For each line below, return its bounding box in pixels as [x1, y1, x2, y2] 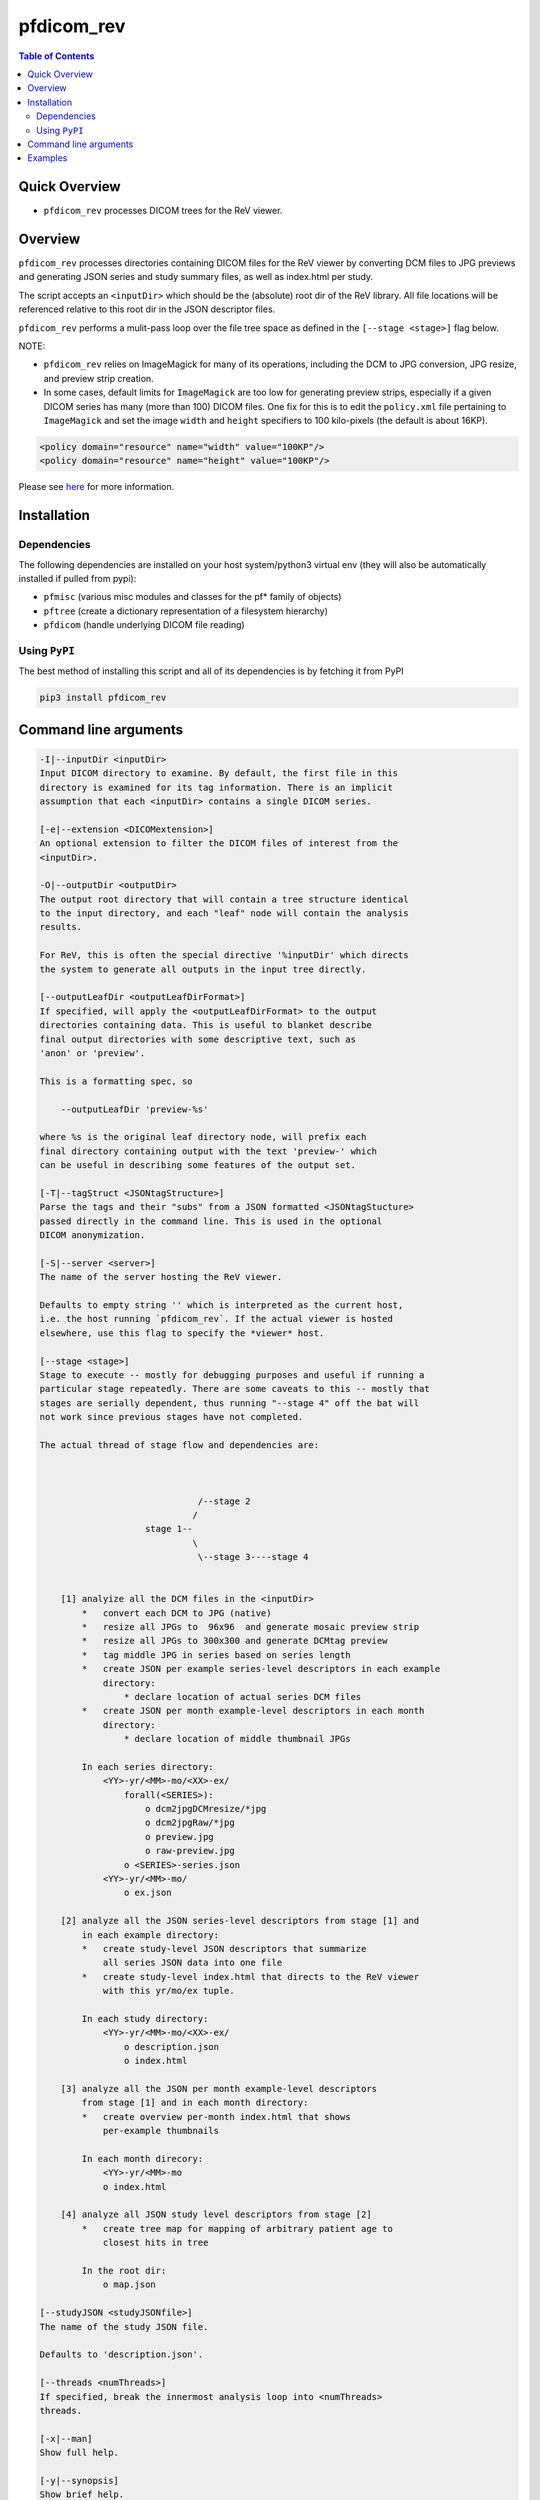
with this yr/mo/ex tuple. [102, 1985, 235, 1997]
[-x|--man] [39, 2433, 93, 2444]
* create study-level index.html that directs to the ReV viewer [81, 1971, 420, 1982]
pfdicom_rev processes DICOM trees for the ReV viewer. [43, 205, 283, 217]
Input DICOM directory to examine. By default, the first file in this [39, 768, 399, 779]
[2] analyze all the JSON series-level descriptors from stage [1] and [60, 1915, 420, 1927]
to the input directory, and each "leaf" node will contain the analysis [39, 908, 409, 919]
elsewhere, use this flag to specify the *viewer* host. [39, 1327, 325, 1339]
